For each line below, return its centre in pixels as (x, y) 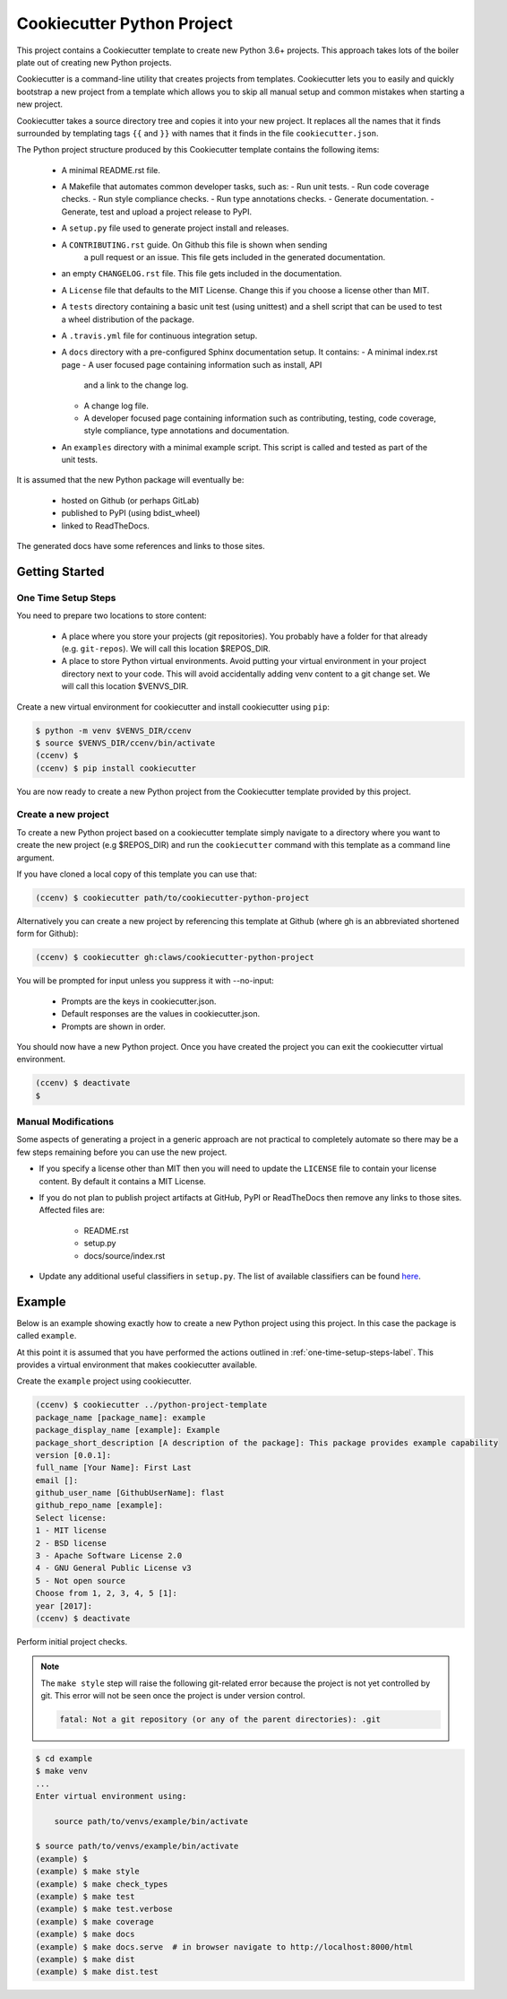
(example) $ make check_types (102, 1884)
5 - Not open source (80, 1580)
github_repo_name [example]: (99, 1506)
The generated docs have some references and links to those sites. (141, 546)
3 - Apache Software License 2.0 (109, 1556)
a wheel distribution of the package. (128, 319)
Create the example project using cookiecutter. (104, 1381)
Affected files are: (72, 1210)
